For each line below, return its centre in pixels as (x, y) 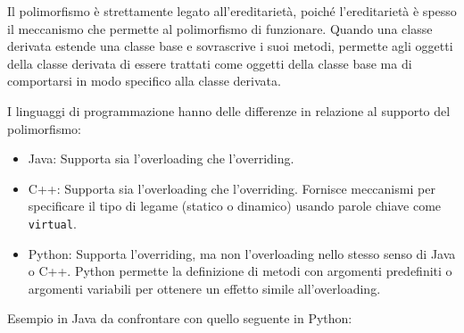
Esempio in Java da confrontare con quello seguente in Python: (180, 318)
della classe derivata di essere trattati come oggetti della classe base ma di (210, 63)
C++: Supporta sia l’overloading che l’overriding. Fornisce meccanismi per (232, 188)
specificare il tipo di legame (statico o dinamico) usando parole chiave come (235, 206)
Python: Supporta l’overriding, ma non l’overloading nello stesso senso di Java (242, 253)
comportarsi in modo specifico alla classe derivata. (144, 81)
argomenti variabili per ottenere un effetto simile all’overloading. (204, 288)
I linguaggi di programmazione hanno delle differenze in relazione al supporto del (229, 110)
